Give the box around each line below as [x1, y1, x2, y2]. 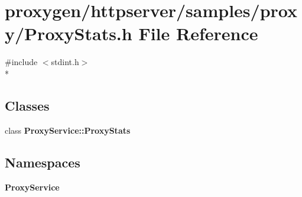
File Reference [138, 21, 258, 46]
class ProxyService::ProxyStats [5, 124, 131, 136]
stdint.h [51, 56, 79, 68]
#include [5, 56, 38, 68]
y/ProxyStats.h [5, 21, 132, 46]
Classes [5, 96, 50, 114]
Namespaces [5, 153, 80, 171]
